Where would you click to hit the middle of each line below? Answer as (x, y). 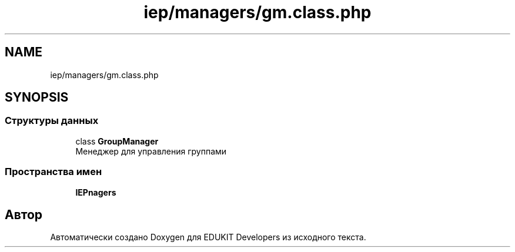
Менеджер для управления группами (151, 151)
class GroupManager (117, 141)
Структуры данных (52, 121)
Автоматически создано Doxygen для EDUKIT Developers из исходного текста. (208, 237)
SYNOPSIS (37, 98)
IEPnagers (96, 192)
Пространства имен (53, 172)
